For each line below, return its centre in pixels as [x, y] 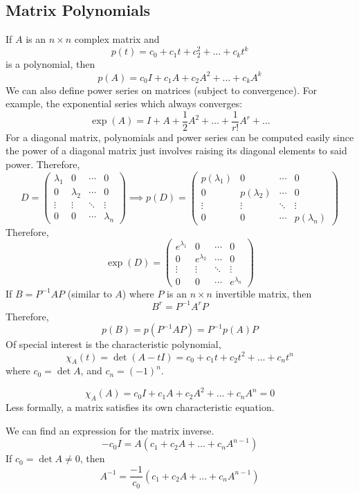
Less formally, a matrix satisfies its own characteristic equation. [140, 407]
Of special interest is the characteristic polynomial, [113, 344]
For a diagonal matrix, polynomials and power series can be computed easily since [180, 137]
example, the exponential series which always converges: [124, 103]
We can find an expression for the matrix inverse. [110, 430]
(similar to [90, 293]
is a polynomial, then [50, 64]
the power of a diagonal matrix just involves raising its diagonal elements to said [176, 150]
